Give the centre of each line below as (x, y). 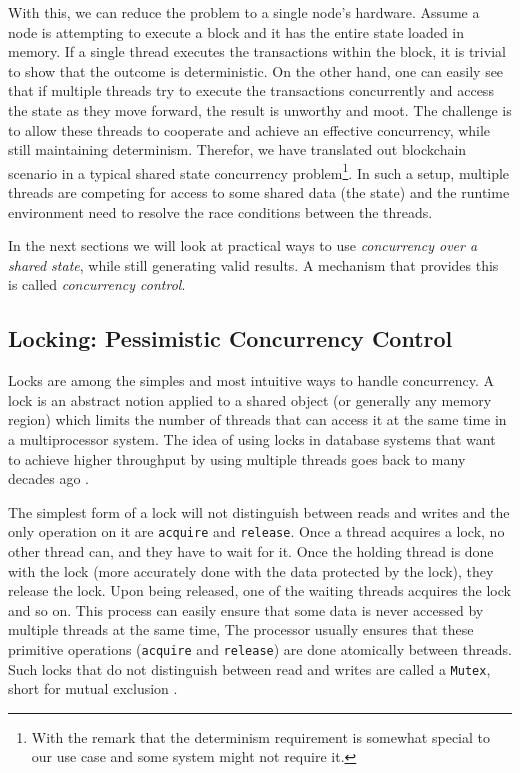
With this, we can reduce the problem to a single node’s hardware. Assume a (244, 12)
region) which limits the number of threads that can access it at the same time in (257, 419)
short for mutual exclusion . (93, 688)
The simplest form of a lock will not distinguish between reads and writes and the (259, 511)
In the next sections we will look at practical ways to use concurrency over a (243, 245)
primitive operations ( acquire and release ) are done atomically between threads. (260, 648)
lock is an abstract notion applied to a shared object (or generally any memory (250, 399)
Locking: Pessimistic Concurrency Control (230, 338)
